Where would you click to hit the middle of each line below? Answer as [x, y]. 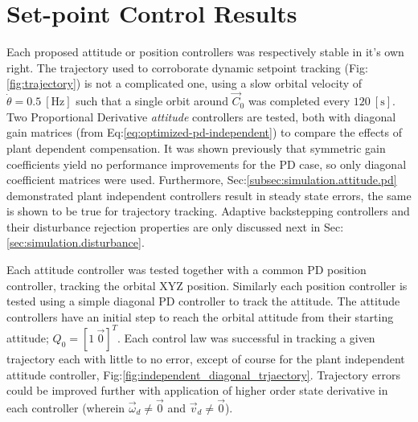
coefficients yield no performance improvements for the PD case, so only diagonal [207, 164]
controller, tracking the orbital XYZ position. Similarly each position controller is [207, 285]
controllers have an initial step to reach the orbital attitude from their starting [200, 316]
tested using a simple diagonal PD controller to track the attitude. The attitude [203, 301]
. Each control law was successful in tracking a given [246, 337]
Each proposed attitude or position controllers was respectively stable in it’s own [205, 52]
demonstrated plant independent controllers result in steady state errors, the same [209, 195]
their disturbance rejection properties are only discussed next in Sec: [175, 226]
